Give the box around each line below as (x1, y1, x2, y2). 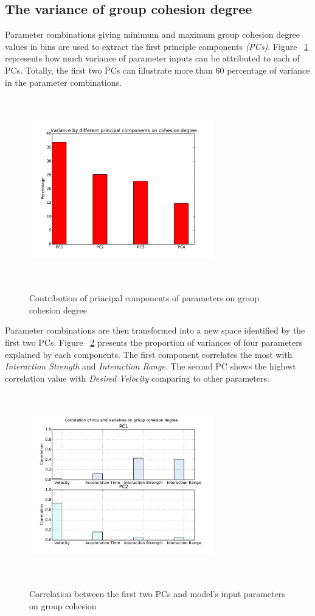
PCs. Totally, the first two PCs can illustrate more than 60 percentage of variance (5, 63, 310, 76)
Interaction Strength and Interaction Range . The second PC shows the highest (5, 360, 296, 373)
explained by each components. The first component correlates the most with (5, 348, 292, 360)
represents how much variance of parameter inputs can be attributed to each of (5, 52, 300, 65)
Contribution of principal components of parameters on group (29, 292, 260, 304)
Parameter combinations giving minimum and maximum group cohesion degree (5, 28, 300, 41)
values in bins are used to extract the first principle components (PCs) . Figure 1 (5, 40, 309, 52)
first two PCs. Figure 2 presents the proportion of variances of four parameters (5, 335, 303, 348)
